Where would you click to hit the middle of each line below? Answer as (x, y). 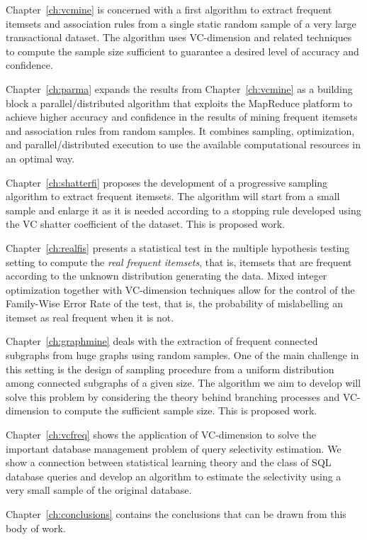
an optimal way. (40, 158)
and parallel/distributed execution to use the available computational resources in (183, 144)
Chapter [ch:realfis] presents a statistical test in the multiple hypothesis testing (178, 247)
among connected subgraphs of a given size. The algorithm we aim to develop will (183, 383)
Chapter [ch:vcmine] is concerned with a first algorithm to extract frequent (169, 9)
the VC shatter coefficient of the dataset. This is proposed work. (146, 224)
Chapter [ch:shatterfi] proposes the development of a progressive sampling (167, 182)
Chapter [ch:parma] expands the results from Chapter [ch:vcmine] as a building (179, 88)
